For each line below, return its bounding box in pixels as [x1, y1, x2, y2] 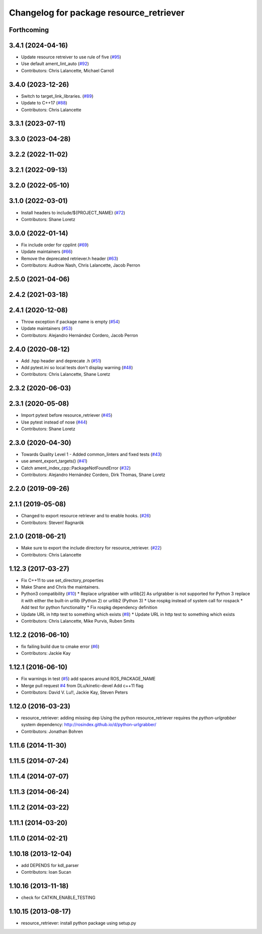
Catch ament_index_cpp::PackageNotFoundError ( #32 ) [21, 465, 131, 471]
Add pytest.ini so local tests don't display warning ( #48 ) [21, 365, 133, 371]
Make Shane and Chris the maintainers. [21, 584, 100, 590]
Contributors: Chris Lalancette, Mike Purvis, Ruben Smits [21, 618, 135, 624]
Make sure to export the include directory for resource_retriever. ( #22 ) [21, 545, 162, 551]
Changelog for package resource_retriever [9, 7, 185, 18]
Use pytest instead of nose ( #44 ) [21, 419, 87, 425]
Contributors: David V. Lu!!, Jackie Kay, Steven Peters [21, 690, 128, 696]
